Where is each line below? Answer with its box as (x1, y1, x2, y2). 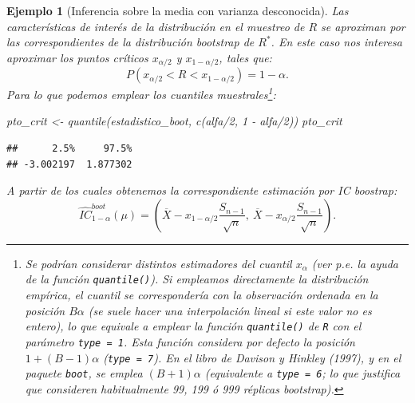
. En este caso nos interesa (271, 34, 402, 50)
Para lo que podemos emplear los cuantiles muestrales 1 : (6, 84, 276, 102)
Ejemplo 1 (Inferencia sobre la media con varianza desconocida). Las (6, 2, 349, 18)
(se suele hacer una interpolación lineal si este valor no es (88, 302, 372, 318)
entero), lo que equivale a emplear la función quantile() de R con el (25, 318, 362, 334)
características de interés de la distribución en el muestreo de (6, 18, 305, 34)
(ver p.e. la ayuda (311, 255, 399, 271)
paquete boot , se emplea (25, 365, 143, 381)
